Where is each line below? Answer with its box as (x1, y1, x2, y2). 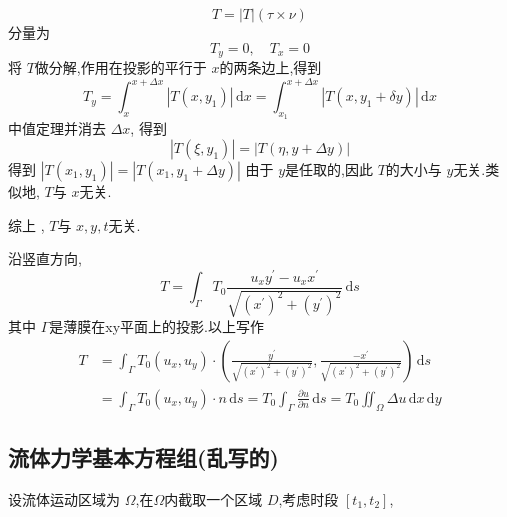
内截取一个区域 (164, 488, 263, 509)
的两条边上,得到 (219, 57, 322, 78)
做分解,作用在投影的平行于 (34, 57, 207, 78)
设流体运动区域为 (8, 488, 120, 509)
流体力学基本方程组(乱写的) (8, 442, 279, 473)
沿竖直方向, (8, 248, 82, 269)
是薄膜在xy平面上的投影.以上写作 (49, 316, 264, 337)
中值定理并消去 (8, 118, 106, 139)
